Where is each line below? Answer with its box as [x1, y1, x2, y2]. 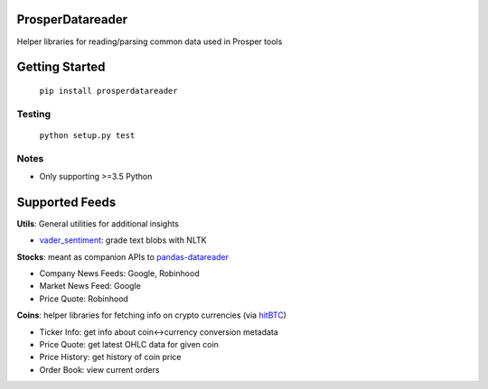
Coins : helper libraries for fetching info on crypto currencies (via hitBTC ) [16, 310, 286, 320]
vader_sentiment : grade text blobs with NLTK [39, 235, 207, 245]
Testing [16, 107, 52, 120]
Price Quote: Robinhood [39, 293, 128, 304]
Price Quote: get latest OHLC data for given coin [39, 339, 219, 350]
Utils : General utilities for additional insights [16, 218, 180, 229]
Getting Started [16, 60, 106, 75]
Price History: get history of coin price [39, 352, 182, 363]
